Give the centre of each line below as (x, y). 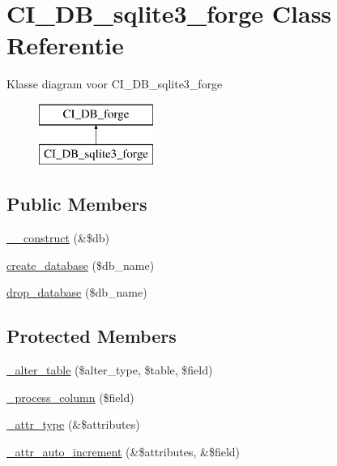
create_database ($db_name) (81, 265)
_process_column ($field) (70, 397)
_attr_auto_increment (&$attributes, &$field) (124, 452)
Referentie (65, 45)
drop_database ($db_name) (77, 292)
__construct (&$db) (58, 238)
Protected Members (92, 336)
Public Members (77, 204)
